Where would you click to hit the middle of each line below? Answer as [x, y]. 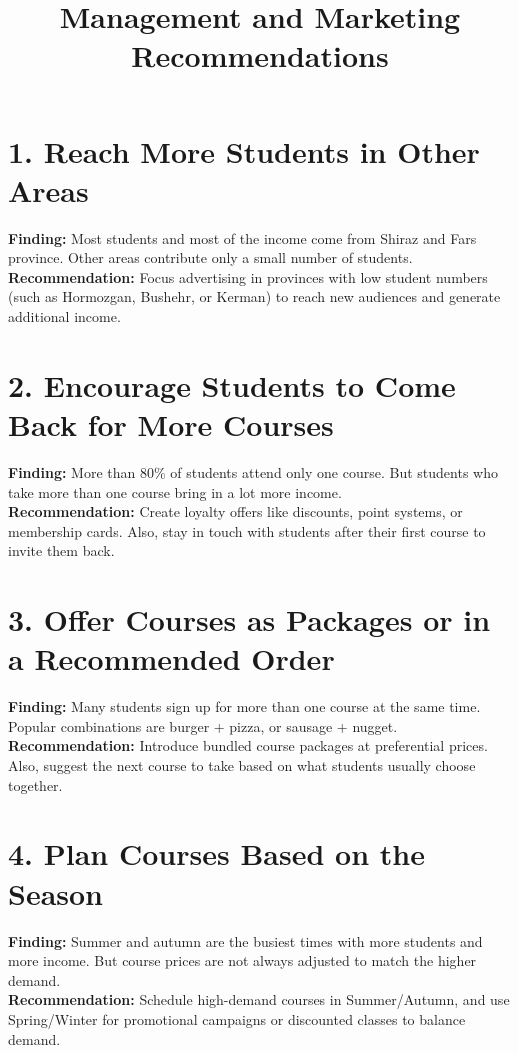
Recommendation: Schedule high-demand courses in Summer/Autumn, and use [259, 999]
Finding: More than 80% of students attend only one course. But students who [253, 471]
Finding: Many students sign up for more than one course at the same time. [244, 706]
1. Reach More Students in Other [244, 150]
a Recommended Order [171, 658]
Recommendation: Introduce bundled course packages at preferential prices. [248, 745]
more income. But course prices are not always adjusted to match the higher [242, 960]
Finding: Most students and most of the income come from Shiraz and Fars [242, 237]
